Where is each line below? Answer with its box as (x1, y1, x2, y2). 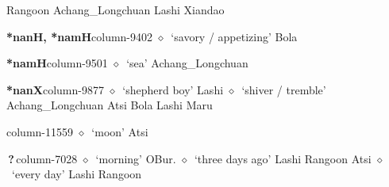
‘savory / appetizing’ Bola (171, 28, 298, 44)
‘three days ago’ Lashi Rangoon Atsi (194, 150, 372, 166)
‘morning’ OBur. (95, 150, 176, 166)
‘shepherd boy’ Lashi (122, 81, 224, 97)
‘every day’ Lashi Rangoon (11, 166, 142, 182)
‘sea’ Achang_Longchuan (126, 55, 248, 71)
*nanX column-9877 (6, 81, 104, 97)
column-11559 (6, 123, 73, 139)
